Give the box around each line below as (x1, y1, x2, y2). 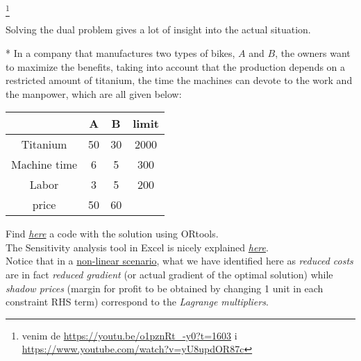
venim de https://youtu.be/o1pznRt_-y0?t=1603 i (22, 328, 237, 342)
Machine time (11, 156, 78, 173)
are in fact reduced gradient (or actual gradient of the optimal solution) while (6, 267, 333, 282)
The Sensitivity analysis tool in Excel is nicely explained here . (6, 240, 269, 254)
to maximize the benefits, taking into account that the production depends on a (6, 59, 346, 74)
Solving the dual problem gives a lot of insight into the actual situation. (6, 22, 311, 37)
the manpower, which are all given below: (6, 86, 182, 101)
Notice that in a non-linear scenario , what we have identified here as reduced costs (6, 253, 353, 268)
